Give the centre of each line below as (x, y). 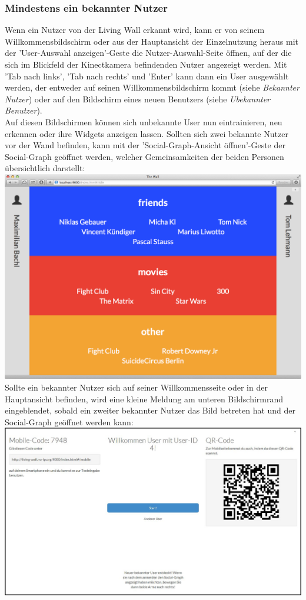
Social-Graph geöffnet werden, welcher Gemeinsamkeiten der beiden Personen (144, 156)
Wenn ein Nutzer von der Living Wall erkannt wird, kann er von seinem (135, 30)
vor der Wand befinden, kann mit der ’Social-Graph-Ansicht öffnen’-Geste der (145, 145)
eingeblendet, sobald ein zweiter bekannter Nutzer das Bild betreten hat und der (150, 410)
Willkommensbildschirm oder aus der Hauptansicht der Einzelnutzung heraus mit (152, 41)
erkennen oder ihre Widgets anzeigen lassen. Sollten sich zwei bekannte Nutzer (147, 133)
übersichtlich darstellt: (45, 168)
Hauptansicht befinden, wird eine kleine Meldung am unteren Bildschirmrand (144, 399)
